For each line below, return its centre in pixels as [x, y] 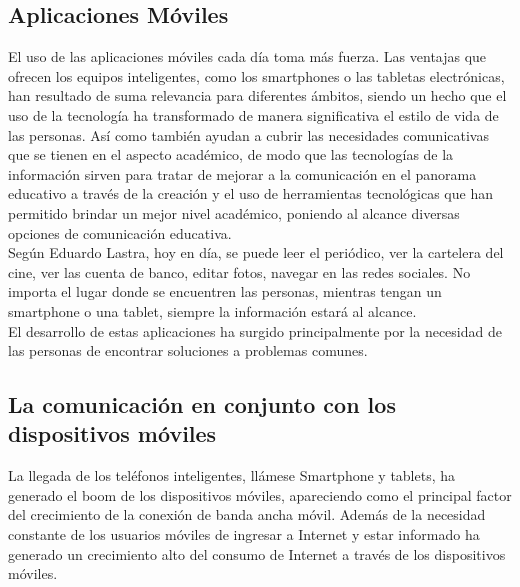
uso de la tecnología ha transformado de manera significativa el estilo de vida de [253, 114]
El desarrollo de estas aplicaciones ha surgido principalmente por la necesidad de [255, 330]
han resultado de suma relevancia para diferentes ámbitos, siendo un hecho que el [257, 95]
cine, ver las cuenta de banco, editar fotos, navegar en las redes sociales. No [239, 271]
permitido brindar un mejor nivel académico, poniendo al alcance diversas [234, 212]
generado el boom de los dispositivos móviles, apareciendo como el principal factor [260, 494]
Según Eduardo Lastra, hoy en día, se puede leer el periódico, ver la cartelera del [256, 252]
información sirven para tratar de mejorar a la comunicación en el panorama [242, 173]
